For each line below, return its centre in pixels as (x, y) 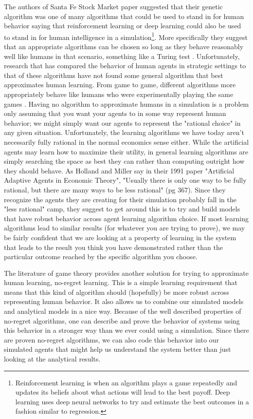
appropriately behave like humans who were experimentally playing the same (119, 94)
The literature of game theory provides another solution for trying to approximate (126, 273)
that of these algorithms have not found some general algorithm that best (114, 75)
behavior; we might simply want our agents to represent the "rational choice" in (122, 123)
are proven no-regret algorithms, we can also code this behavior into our (111, 339)
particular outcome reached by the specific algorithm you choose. (101, 257)
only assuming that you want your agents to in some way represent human (115, 113)
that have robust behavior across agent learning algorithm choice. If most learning (126, 218)
